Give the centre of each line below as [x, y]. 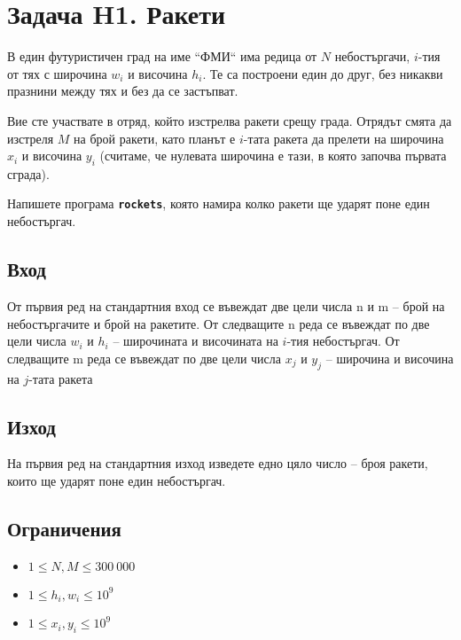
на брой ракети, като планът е [155, 138]
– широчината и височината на [195, 341]
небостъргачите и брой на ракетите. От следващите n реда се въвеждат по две [219, 323]
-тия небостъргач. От [343, 341]
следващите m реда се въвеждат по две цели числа [145, 358]
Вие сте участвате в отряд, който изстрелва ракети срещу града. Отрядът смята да [230, 120]
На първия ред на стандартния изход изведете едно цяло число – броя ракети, [218, 463]
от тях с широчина [57, 73]
